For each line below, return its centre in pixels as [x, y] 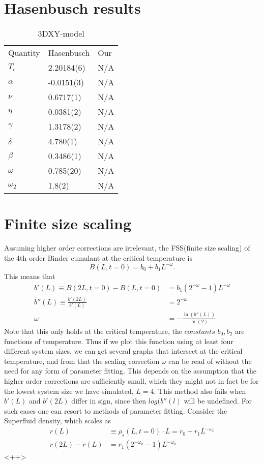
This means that [30, 276]
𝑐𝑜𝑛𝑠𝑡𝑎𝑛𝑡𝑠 [200, 332]
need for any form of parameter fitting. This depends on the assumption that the [130, 371]
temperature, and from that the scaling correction [82, 361]
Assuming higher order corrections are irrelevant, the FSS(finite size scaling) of [127, 248]
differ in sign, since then [109, 401]
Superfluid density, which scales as [57, 421]
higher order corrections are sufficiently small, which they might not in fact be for [131, 380]
